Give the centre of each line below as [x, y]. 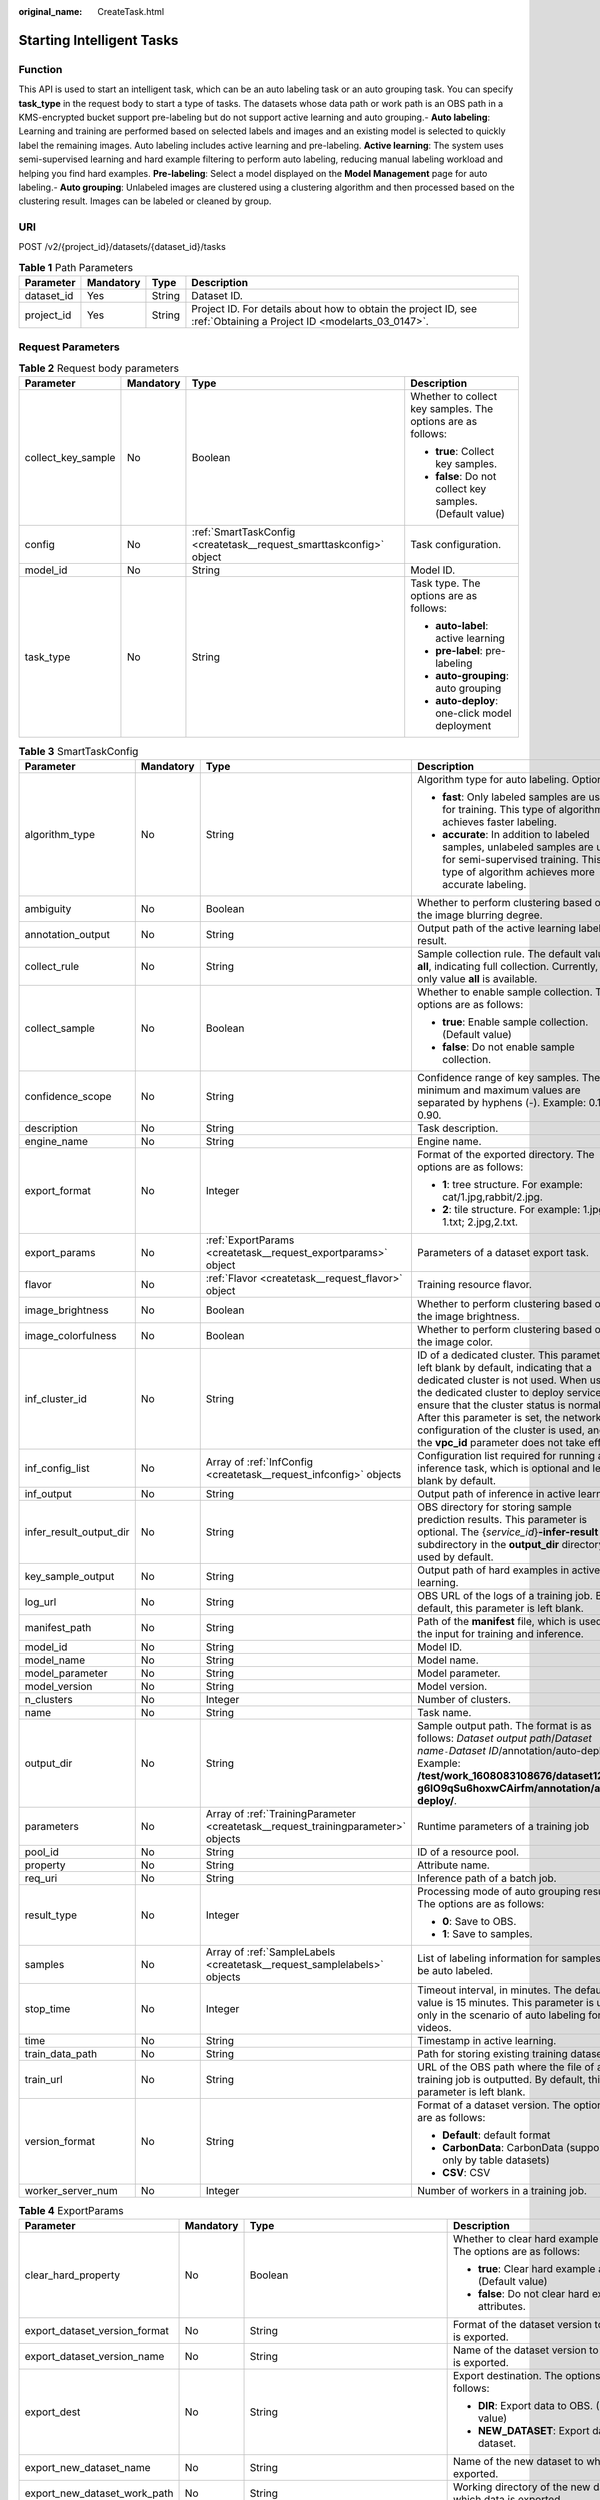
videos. [434, 2027]
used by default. [455, 1557]
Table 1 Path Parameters [76, 267]
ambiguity [48, 908]
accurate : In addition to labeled [515, 834]
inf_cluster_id [55, 1398]
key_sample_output [69, 1576]
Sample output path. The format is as [504, 1725]
